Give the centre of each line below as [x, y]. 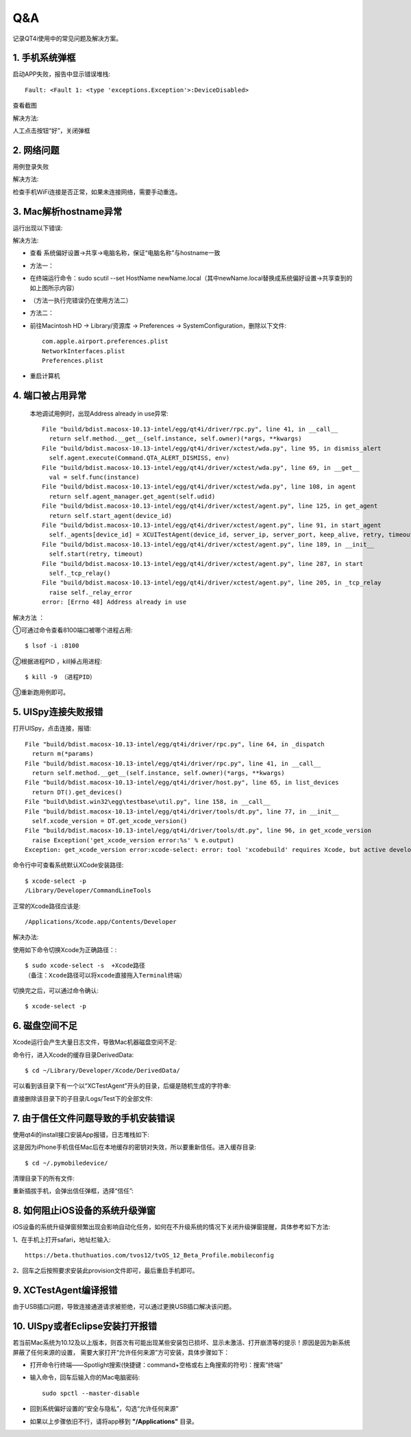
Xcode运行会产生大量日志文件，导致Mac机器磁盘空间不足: [95, 1042]
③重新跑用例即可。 [41, 692]
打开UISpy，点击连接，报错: [52, 728]
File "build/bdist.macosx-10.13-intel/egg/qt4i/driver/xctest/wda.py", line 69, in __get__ [201, 467]
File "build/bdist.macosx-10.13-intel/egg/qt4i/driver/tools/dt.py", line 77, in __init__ [182, 811]
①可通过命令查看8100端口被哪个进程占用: [73, 630]
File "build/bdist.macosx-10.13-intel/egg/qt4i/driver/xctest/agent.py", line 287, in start [203, 563]
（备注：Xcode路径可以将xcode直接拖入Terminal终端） [105, 975]
